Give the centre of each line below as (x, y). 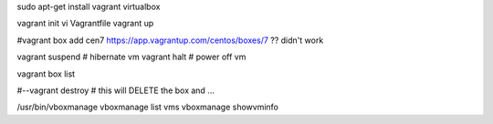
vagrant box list (46, 74)
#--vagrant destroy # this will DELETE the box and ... (115, 90)
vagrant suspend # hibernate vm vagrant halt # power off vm (131, 57)
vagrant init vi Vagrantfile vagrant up (85, 24)
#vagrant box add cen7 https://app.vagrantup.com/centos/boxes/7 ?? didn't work (170, 40)
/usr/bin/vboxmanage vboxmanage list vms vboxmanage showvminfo (147, 107)
